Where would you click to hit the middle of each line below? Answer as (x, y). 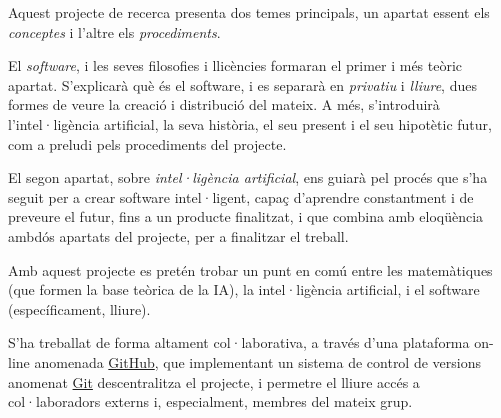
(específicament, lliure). (79, 308)
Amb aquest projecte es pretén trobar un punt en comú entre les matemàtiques (250, 269)
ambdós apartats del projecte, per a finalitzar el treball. (178, 235)
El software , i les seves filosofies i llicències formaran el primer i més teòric (235, 65)
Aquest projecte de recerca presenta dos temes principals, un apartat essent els (249, 12)
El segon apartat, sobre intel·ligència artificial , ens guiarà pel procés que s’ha (248, 177)
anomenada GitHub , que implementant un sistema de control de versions (257, 361)
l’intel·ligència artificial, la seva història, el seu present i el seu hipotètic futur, (250, 123)
